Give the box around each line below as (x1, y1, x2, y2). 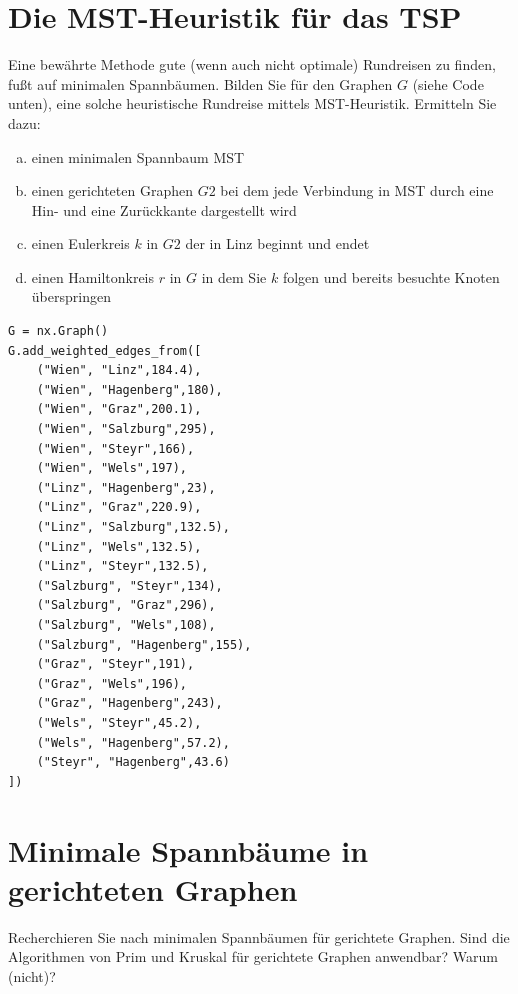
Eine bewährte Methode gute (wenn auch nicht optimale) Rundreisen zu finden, (8, 54, 496, 75)
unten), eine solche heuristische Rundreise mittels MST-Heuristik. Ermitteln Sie (8, 93, 497, 114)
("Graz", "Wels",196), (36, 676, 187, 691)
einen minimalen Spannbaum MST (31, 146, 245, 167)
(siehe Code (412, 73, 484, 94)
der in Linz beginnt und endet (185, 233, 370, 254)
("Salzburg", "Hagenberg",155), (36, 637, 252, 652)
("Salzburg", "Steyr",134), (36, 578, 223, 593)
